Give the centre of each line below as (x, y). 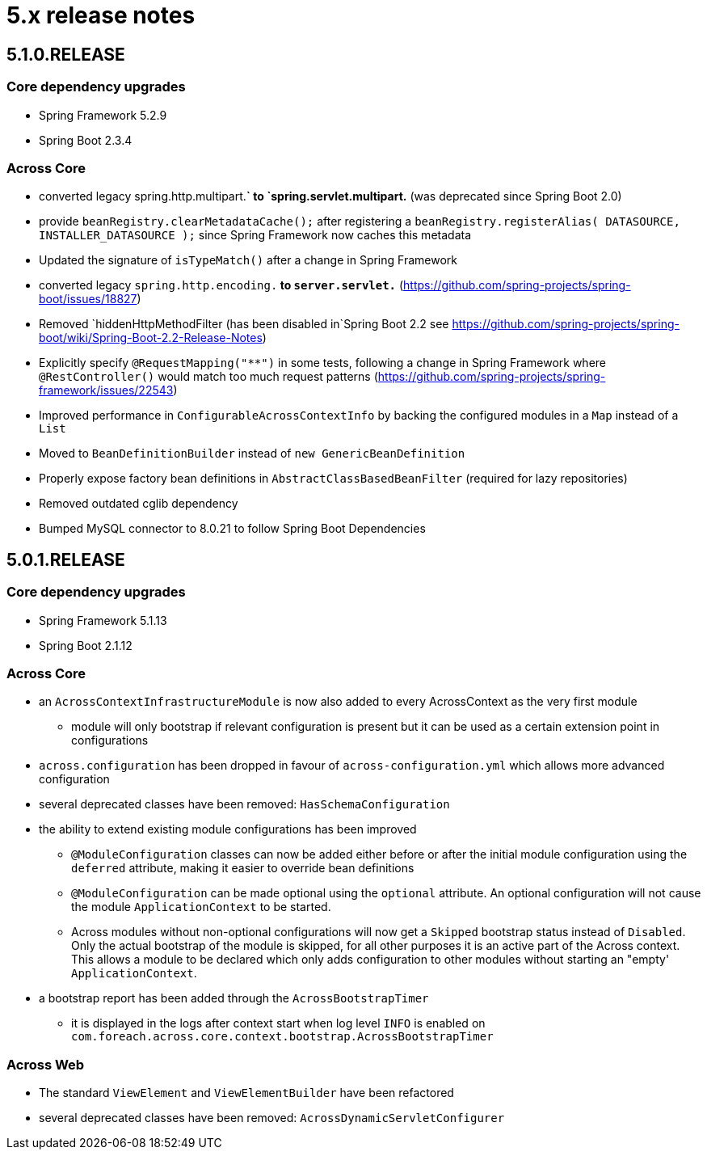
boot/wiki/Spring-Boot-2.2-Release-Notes (151, 338)
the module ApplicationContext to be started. (201, 907)
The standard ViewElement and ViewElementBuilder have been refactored (246, 1093)
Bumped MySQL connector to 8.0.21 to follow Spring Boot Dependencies (232, 529)
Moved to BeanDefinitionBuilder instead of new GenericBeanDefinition (252, 454)
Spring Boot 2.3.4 (86, 140)
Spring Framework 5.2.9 (103, 115)
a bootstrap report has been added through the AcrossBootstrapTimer (234, 998)
